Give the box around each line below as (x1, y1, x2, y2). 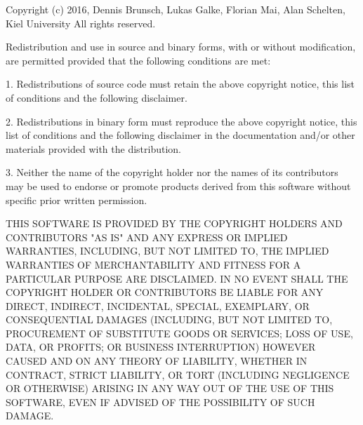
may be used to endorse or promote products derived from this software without (6, 178, 351, 193)
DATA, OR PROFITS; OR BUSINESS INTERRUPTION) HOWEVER (6, 339, 316, 354)
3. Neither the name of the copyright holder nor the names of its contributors (6, 165, 338, 180)
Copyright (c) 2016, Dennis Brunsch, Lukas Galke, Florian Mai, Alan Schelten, (6, 2, 345, 16)
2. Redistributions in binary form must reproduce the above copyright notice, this (6, 114, 357, 128)
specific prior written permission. (6, 192, 147, 207)
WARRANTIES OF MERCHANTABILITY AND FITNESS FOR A (6, 257, 301, 271)
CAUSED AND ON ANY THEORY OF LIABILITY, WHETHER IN (6, 353, 308, 368)
